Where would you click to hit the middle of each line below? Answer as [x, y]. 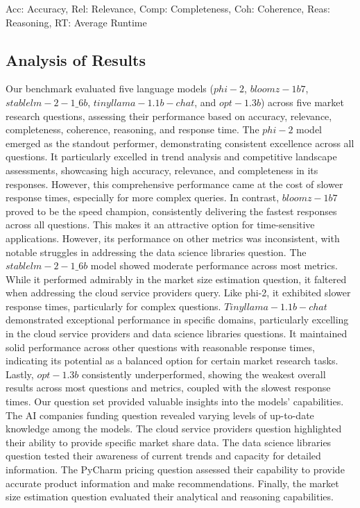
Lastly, [20, 374]
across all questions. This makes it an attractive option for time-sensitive [160, 225]
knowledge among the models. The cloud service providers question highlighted [174, 429]
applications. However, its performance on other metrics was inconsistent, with [173, 238]
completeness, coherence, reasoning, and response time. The [132, 129]
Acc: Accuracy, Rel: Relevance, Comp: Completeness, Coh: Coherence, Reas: [168, 8]
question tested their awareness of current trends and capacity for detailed [163, 456]
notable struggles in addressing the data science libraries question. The [156, 252]
